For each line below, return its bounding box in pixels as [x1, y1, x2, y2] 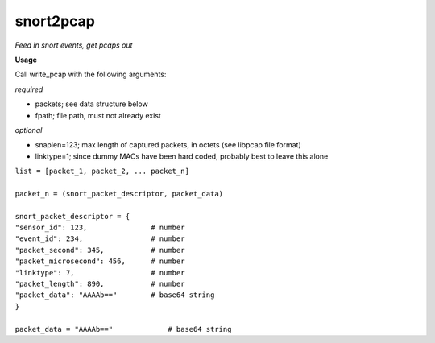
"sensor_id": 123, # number [14, 223, 185, 233]
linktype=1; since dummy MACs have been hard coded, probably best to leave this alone [35, 151, 329, 161]
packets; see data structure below [35, 99, 148, 109]
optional [14, 125, 43, 134]
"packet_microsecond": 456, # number [14, 257, 185, 266]
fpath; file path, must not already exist [35, 110, 161, 120]
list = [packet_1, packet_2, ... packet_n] [14, 167, 189, 176]
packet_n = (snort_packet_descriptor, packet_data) [14, 189, 224, 198]
